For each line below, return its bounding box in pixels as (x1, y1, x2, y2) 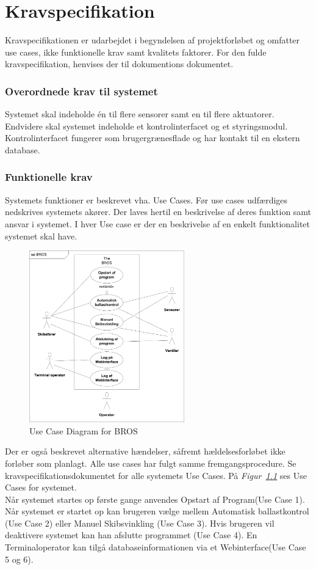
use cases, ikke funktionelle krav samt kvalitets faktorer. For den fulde (5, 45, 267, 58)
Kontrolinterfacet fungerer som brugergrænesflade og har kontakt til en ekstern (5, 131, 300, 144)
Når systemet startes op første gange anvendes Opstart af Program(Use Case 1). (5, 492, 305, 505)
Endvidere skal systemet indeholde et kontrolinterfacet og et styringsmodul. (5, 119, 288, 132)
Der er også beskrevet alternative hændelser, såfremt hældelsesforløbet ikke (5, 445, 285, 458)
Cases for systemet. (5, 481, 77, 494)
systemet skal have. (5, 229, 77, 242)
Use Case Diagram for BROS (29, 424, 138, 437)
